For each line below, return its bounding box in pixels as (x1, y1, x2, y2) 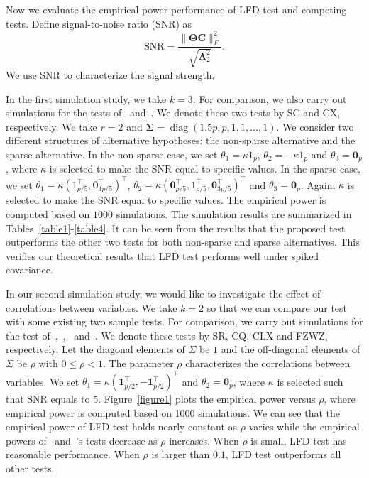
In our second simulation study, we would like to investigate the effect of (6, 286, 321, 300)
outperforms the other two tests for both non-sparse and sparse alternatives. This (6, 234, 360, 249)
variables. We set (6, 374, 79, 389)
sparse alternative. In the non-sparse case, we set (6, 146, 218, 161)
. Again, (300, 177, 336, 192)
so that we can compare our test (206, 300, 348, 315)
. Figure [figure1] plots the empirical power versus (98, 391, 316, 406)
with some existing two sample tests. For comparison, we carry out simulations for (6, 314, 363, 329)
